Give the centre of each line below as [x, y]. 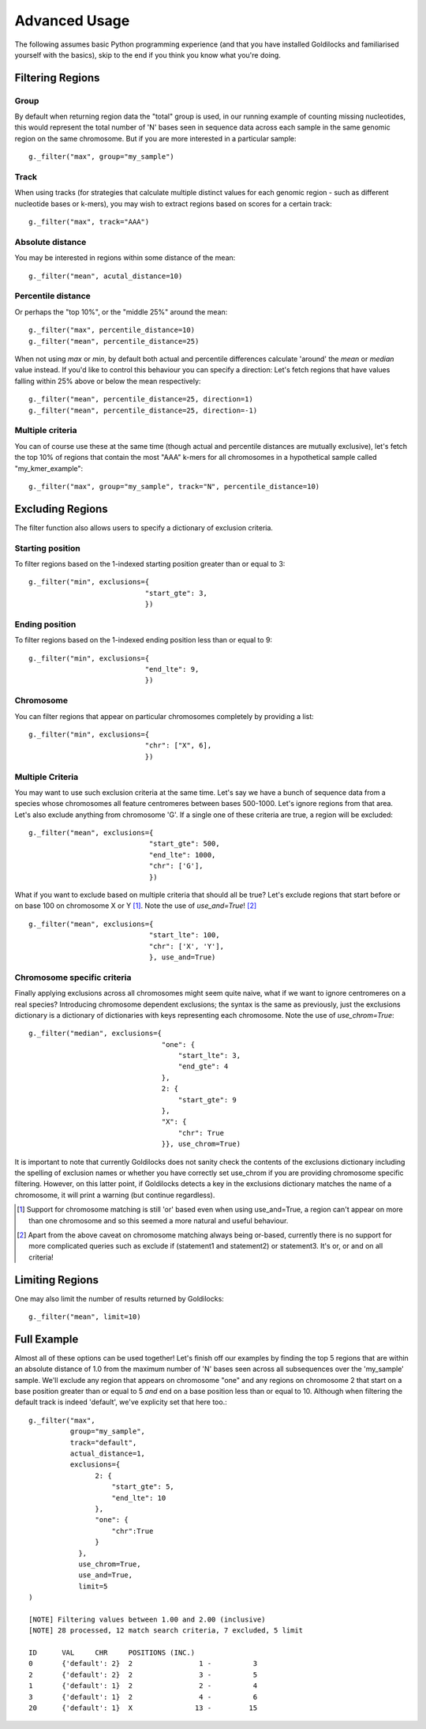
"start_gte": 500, [184, 844]
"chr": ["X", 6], [178, 746]
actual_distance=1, [108, 1454]
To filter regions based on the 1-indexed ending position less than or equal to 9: [143, 640]
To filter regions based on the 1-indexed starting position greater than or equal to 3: [150, 563]
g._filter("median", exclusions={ [95, 1034]
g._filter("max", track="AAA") [89, 222]
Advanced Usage [72, 21]
